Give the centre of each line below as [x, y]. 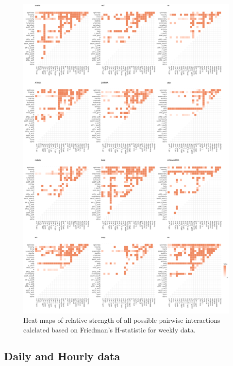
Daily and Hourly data [62, 356]
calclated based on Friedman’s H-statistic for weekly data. [109, 329]
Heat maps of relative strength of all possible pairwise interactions [122, 320]
